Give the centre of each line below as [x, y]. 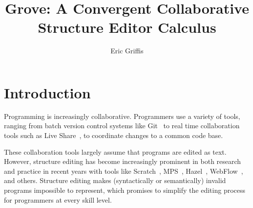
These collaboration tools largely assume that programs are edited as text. [115, 151]
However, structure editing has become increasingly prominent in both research [123, 161]
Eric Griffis [127, 51]
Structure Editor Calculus [127, 27]
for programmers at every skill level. [58, 199]
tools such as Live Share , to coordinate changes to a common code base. [114, 135]
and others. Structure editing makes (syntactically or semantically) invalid [115, 180]
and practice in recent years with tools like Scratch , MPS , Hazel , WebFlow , [124, 171]
